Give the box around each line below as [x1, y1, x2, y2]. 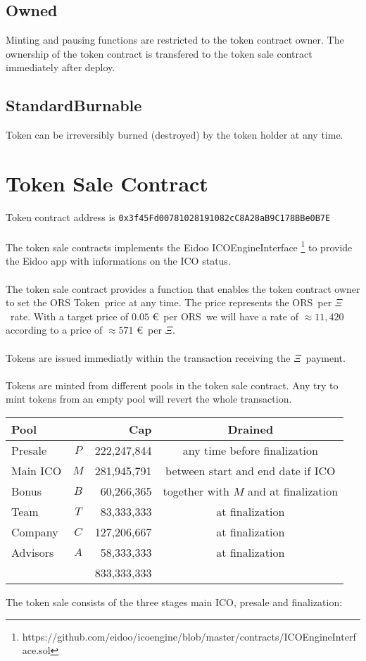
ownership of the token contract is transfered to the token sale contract [6, 46, 313, 61]
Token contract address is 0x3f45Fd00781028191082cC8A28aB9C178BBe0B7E [6, 209, 331, 224]
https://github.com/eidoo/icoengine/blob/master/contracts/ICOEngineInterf [22, 629, 356, 643]
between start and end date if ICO [165, 462, 336, 479]
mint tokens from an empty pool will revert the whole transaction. [6, 391, 292, 406]
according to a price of [6, 322, 103, 337]
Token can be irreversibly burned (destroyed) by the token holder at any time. [6, 127, 343, 142]
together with [163, 482, 229, 499]
